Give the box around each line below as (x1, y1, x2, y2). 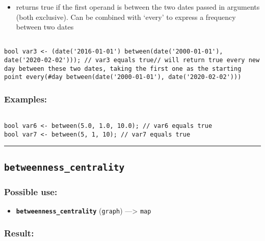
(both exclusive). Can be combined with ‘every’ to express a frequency (16, 11, 236, 22)
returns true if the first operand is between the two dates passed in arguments (16, 2, 260, 12)
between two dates (16, 21, 74, 32)
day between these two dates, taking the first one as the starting (4, 65, 242, 72)
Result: (4, 227, 34, 239)
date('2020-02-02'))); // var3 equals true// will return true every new (4, 57, 260, 64)
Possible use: (4, 185, 58, 198)
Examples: (4, 92, 47, 105)
